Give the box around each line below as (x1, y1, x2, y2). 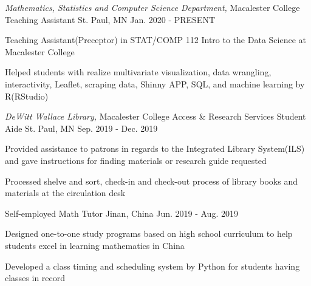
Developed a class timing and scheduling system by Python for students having (5, 259, 300, 272)
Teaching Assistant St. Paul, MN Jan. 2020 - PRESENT (5, 13, 216, 26)
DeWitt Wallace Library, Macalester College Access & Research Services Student (5, 110, 306, 123)
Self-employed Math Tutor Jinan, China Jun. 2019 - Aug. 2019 (5, 206, 238, 219)
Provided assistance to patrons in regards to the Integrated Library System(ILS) (5, 142, 305, 155)
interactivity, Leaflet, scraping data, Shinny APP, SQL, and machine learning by (5, 77, 305, 90)
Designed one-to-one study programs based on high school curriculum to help (5, 227, 293, 240)
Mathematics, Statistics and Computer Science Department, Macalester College (5, 1, 300, 13)
